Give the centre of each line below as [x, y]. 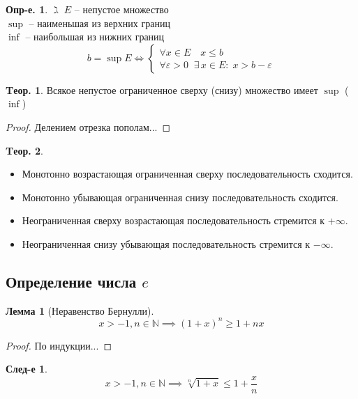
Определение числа [71, 281]
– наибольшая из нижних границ [95, 37]
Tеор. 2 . [24, 150]
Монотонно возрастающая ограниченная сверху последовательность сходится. [187, 174]
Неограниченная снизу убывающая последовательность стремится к [166, 243]
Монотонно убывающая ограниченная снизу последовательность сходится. [180, 197]
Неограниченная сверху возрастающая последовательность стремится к [173, 220]
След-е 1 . [27, 369]
